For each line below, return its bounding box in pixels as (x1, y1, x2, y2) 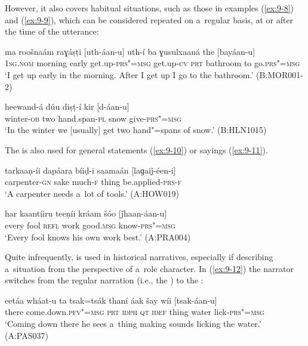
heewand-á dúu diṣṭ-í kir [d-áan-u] (5, 100, 130, 113)
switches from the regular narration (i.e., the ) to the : (5, 274, 204, 286)
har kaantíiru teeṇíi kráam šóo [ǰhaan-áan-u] (5, 207, 167, 220)
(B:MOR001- (255, 68, 303, 81)
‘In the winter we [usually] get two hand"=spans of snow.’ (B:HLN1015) (5, 123, 267, 136)
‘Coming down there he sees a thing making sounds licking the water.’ (5, 317, 261, 330)
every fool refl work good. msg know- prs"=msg (5, 218, 175, 231)
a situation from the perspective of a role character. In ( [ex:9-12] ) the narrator (5, 262, 294, 274)
